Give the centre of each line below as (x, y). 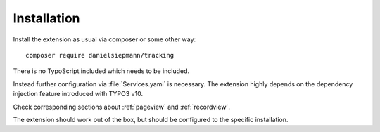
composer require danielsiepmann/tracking (100, 55)
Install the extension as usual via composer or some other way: (104, 39)
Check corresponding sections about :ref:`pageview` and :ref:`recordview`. (122, 107)
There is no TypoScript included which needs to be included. (101, 71)
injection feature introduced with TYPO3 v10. (78, 94)
